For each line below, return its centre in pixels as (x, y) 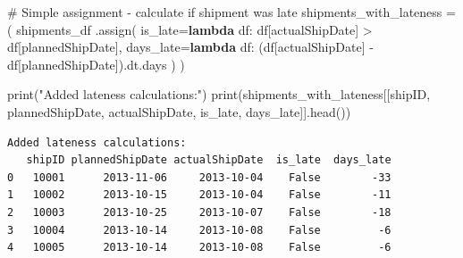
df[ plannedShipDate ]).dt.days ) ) (96, 64)
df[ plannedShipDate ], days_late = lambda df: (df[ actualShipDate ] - (190, 47)
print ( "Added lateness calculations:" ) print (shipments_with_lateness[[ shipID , (219, 94)
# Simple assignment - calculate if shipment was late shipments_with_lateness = (231, 12)
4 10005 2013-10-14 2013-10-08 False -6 (199, 248)
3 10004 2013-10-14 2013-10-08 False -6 (199, 230)
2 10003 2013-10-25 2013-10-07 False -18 (199, 212)
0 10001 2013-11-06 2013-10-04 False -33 (199, 177)
